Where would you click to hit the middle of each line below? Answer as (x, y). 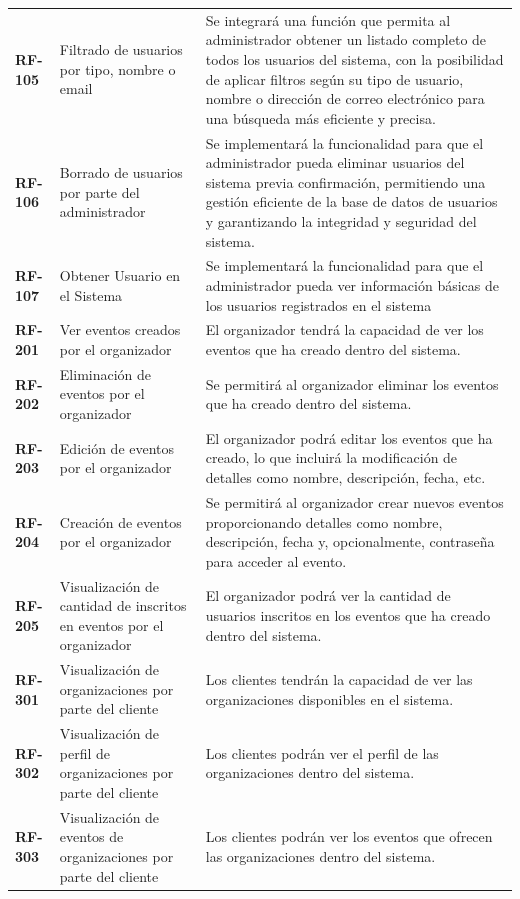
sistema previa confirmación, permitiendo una (345, 181)
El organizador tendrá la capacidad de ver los (344, 329)
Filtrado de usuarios (121, 49)
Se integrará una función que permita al (328, 19)
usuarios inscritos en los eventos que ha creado (348, 614)
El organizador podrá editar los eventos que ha (349, 437)
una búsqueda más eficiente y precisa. (320, 117)
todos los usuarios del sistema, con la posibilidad (354, 58)
